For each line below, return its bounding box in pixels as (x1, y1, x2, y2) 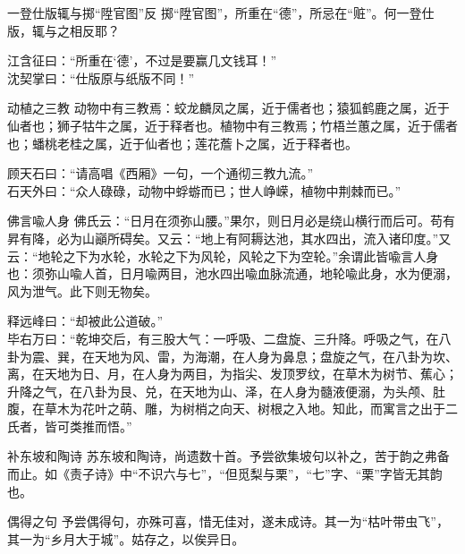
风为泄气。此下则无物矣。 (7, 281, 157, 300)
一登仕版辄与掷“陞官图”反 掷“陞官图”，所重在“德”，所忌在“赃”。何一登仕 (7, 4, 435, 21)
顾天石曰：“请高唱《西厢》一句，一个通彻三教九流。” (7, 164, 314, 183)
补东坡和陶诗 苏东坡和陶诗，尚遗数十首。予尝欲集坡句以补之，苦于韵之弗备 (7, 447, 450, 465)
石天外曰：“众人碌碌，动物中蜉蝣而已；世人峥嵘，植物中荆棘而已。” (7, 181, 402, 200)
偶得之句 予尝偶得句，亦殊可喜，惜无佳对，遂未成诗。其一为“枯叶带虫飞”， (7, 512, 449, 531)
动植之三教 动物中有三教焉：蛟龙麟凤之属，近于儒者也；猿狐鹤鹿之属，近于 (7, 98, 450, 117)
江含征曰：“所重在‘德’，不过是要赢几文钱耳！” (7, 51, 276, 70)
